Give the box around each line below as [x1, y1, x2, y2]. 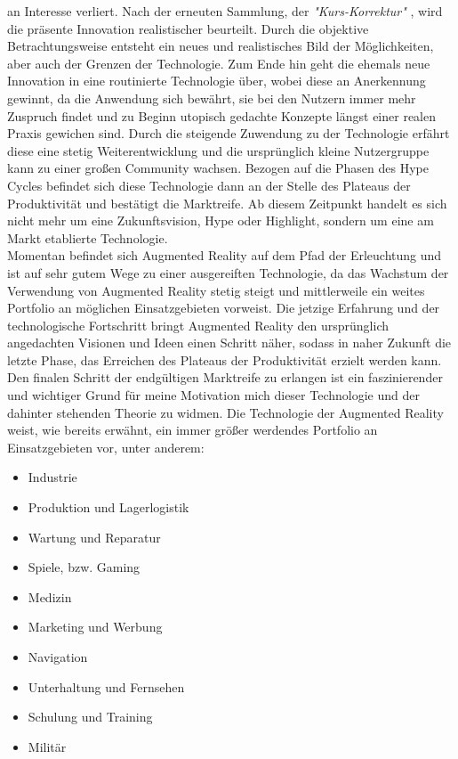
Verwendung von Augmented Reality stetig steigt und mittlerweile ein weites [7, 281, 425, 299]
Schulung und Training [28, 707, 153, 726]
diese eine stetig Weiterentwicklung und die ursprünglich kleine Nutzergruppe [7, 141, 430, 159]
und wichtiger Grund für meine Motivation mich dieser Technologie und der [7, 386, 420, 404]
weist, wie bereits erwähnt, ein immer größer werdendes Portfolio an [7, 420, 378, 439]
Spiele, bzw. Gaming [28, 558, 141, 576]
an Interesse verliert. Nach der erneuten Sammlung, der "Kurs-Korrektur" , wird [7, 2, 443, 20]
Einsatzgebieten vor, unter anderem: [7, 437, 205, 456]
